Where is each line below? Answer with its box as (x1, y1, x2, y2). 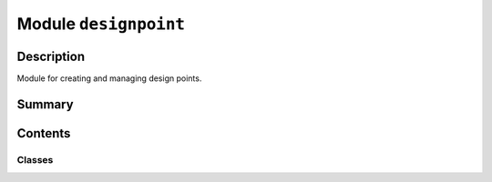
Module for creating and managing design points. (16, 73, 202, 84)
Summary (16, 96, 74, 112)
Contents (16, 126, 71, 141)
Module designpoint (16, 14, 186, 34)
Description (16, 48, 86, 64)
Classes (16, 153, 54, 166)
